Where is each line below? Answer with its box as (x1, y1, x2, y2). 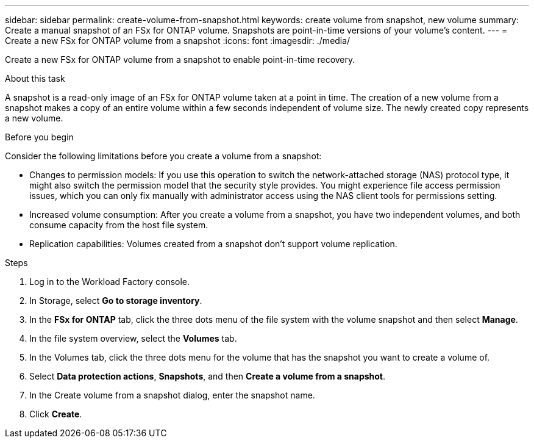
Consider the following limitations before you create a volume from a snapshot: (5, 151, 322, 161)
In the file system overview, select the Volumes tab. (29, 333, 237, 344)
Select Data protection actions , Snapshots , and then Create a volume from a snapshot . (29, 371, 386, 381)
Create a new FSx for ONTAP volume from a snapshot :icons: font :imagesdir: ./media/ (5, 35, 351, 46)
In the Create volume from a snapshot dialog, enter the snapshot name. (29, 390, 315, 400)
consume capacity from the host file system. (29, 220, 208, 230)
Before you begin (5, 132, 74, 142)
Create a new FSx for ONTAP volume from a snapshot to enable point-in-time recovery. (5, 54, 355, 65)
